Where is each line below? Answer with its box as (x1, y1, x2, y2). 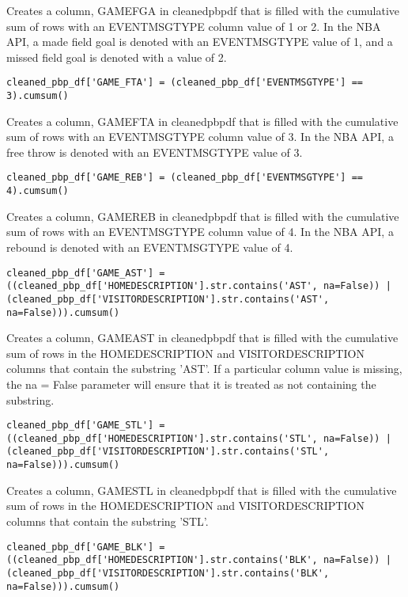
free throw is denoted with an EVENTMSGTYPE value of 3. (6, 143, 303, 160)
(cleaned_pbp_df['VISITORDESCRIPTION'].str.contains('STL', (6, 446, 330, 458)
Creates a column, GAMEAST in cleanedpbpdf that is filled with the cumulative (6, 329, 399, 346)
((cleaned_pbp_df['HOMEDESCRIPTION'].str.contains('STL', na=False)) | (6, 432, 391, 444)
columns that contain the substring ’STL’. (6, 512, 209, 529)
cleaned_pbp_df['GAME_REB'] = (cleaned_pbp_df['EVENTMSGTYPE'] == (6, 172, 364, 184)
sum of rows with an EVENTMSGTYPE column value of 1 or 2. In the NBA (6, 17, 381, 34)
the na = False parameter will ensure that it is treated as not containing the (6, 375, 376, 392)
